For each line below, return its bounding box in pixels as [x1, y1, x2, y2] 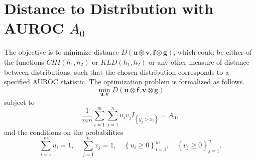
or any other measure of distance [149, 56, 249, 67]
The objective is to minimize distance [4, 47, 119, 57]
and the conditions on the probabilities [4, 126, 123, 137]
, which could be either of [173, 47, 252, 57]
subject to [4, 96, 35, 107]
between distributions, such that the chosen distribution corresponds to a [4, 66, 229, 77]
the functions [4, 56, 44, 67]
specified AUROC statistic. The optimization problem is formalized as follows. [4, 76, 245, 87]
